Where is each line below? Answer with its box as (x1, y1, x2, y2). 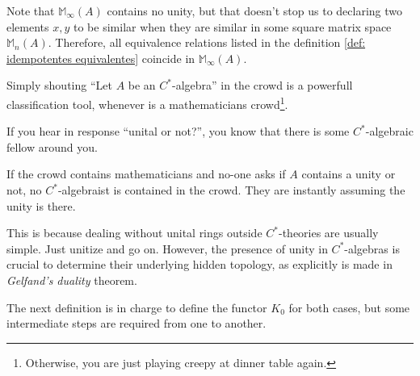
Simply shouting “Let (6, 77, 112, 94)
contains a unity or (301, 165, 396, 182)
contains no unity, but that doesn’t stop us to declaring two (107, 2, 403, 19)
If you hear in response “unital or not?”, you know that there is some (6, 123, 350, 140)
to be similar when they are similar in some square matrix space (73, 18, 392, 35)
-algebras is (344, 240, 400, 257)
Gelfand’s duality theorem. (6, 271, 137, 288)
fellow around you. (6, 138, 98, 155)
